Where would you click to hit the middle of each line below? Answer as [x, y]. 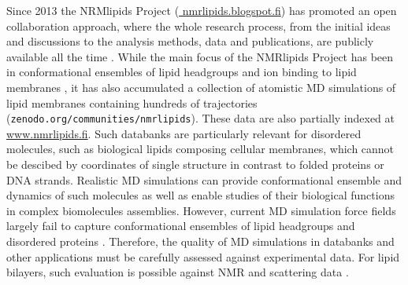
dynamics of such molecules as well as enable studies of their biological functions [200, 195]
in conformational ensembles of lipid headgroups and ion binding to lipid [182, 72]
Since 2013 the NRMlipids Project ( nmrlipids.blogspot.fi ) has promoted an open [202, 10]
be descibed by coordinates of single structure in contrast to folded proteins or [195, 164]
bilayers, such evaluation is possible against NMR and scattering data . [178, 272]
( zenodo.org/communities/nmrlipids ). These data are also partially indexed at [200, 118]
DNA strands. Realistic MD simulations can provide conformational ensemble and [204, 179]
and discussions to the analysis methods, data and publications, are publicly [190, 41]
